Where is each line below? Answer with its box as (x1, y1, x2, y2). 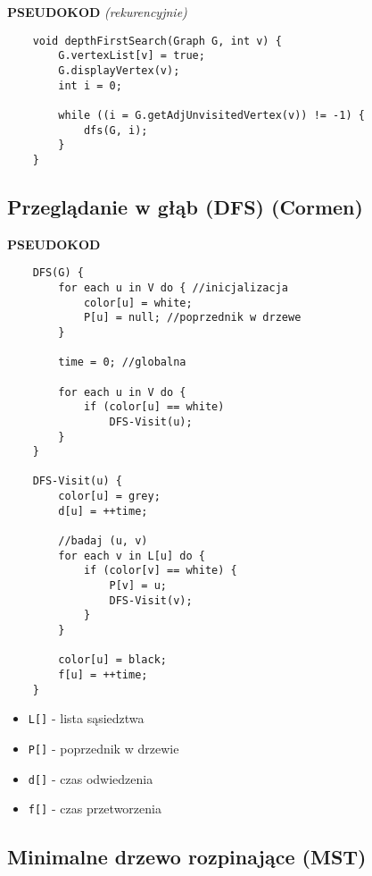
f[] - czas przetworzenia (28, 799, 161, 818)
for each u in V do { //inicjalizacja (58, 281, 288, 294)
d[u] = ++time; (58, 504, 148, 518)
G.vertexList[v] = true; (58, 49, 205, 63)
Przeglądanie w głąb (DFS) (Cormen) (7, 192, 363, 220)
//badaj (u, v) (58, 535, 148, 548)
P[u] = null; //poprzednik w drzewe (83, 311, 302, 324)
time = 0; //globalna (58, 356, 186, 369)
